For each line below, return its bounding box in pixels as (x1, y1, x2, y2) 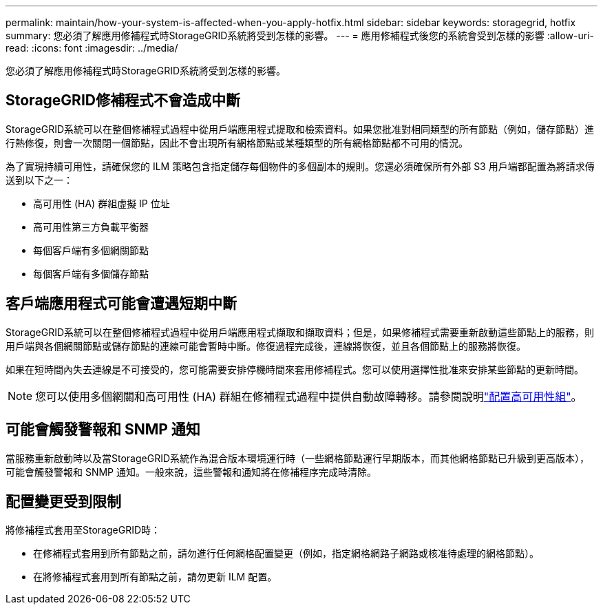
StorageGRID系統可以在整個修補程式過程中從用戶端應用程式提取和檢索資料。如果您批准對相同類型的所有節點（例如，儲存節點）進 (6, 123, 595, 135)
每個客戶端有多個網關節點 (33, 244, 149, 256)
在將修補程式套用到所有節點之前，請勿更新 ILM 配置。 (33, 571, 277, 583)
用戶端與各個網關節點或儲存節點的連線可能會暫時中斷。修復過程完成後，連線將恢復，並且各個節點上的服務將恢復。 (6, 339, 526, 352)
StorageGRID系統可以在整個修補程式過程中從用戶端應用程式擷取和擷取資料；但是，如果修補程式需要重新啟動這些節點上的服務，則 (6, 326, 595, 338)
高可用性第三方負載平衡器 (33, 220, 149, 233)
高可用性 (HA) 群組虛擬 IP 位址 (33, 197, 170, 209)
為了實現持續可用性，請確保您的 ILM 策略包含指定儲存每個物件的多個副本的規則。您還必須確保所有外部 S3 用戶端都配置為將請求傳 (6, 160, 595, 172)
